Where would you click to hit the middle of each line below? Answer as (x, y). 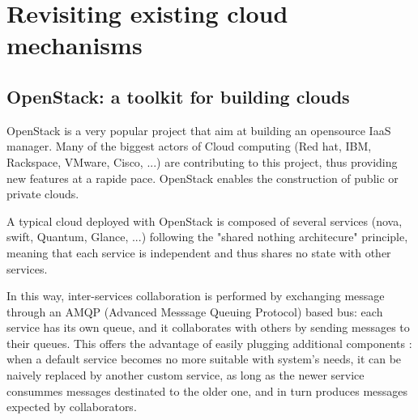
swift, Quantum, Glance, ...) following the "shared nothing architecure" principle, (207, 237)
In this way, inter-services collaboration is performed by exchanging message (196, 296)
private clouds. (43, 194)
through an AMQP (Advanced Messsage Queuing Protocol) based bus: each (195, 311)
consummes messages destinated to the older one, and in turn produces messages (207, 390)
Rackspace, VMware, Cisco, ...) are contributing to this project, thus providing (202, 161)
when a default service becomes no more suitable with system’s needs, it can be (204, 359)
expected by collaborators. (72, 407)
